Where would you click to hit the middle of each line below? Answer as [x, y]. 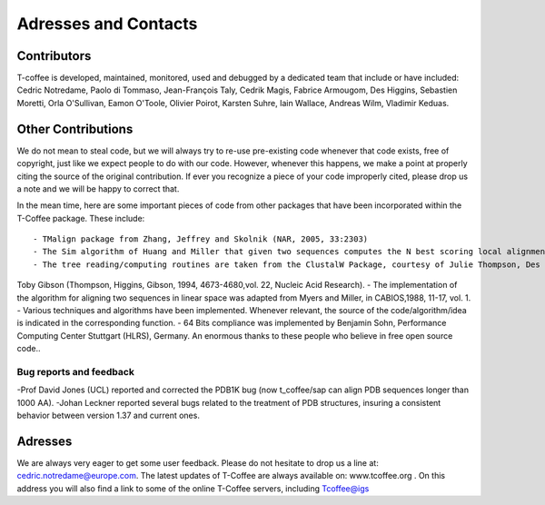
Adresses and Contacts [107, 24]
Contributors [54, 56]
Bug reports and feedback [76, 371]
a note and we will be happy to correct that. [98, 188]
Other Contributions [75, 129]
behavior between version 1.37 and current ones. [108, 416]
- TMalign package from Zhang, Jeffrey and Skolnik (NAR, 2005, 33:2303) [201, 239]
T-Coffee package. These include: [81, 218]
